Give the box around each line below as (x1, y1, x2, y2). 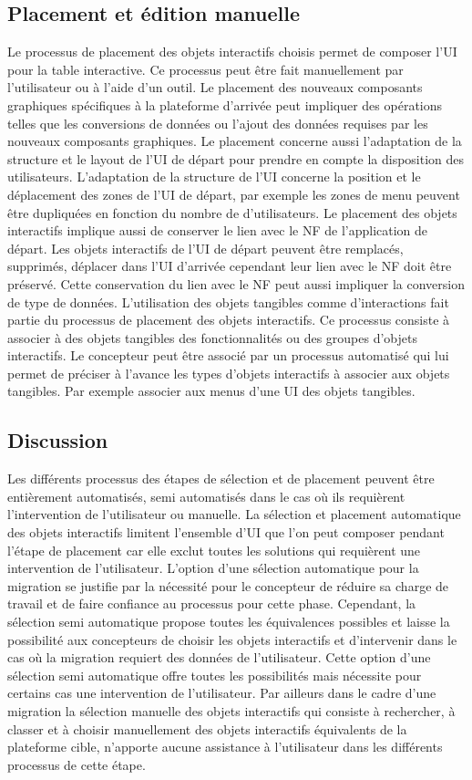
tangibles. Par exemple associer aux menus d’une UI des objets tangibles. (7, 381, 416, 400)
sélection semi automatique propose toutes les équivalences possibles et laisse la (7, 612, 450, 631)
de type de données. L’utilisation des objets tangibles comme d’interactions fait (7, 292, 449, 311)
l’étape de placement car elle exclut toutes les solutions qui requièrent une (7, 540, 421, 559)
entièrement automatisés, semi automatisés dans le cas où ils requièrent (7, 486, 405, 505)
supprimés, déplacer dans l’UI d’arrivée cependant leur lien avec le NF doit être (7, 256, 452, 276)
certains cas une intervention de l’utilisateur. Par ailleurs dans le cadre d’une (7, 683, 436, 702)
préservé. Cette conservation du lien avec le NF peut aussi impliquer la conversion (7, 274, 466, 293)
